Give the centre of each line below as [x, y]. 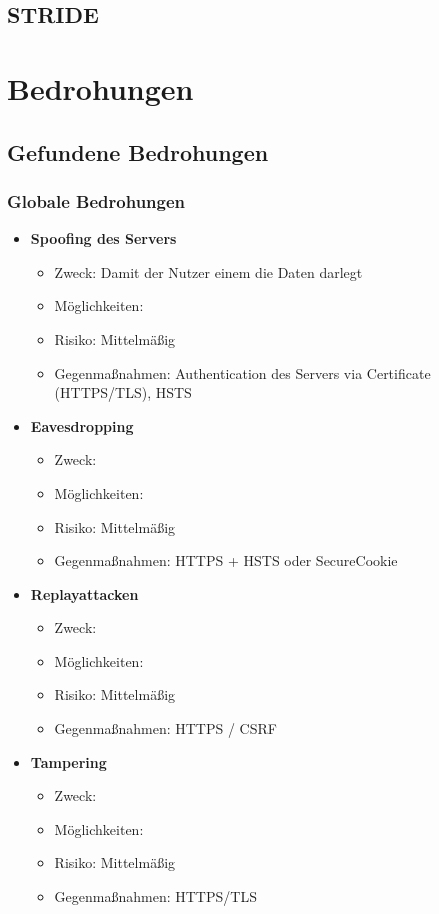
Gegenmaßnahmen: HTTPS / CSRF [165, 728]
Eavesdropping [82, 425]
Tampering [68, 761]
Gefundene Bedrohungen [138, 151]
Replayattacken [84, 593]
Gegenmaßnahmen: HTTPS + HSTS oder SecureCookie [226, 560]
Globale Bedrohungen [96, 200]
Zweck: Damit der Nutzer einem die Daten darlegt [208, 271]
